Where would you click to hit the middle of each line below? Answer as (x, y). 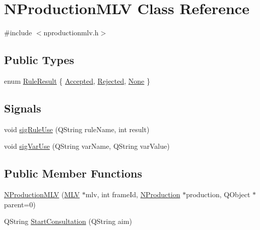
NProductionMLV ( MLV (42, 194)
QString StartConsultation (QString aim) (68, 221)
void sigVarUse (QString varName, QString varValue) (87, 146)
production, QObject (218, 194)
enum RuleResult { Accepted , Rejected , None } (77, 80)
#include (18, 33)
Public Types (39, 60)
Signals (23, 108)
